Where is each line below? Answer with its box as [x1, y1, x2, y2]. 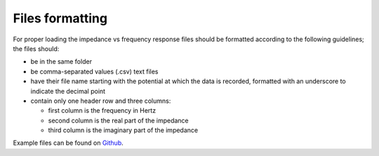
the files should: [13, 44, 60, 52]
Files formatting [13, 10, 108, 26]
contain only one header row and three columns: [30, 97, 171, 105]
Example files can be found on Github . [13, 139, 124, 147]
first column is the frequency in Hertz [48, 106, 157, 115]
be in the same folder [30, 57, 93, 66]
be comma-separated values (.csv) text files [30, 67, 159, 76]
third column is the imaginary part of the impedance [48, 126, 199, 134]
